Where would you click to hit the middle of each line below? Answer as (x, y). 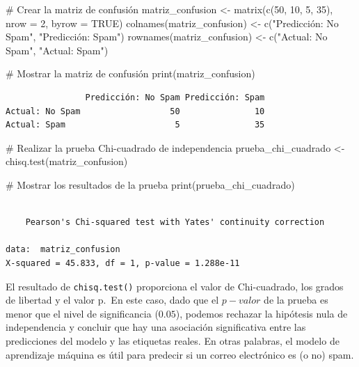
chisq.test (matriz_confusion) (67, 161)
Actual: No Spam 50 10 (135, 111)
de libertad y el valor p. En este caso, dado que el (112, 300)
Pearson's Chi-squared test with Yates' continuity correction (175, 222)
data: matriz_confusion (63, 250)
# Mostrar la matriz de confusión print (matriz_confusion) (130, 73)
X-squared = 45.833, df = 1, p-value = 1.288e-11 (123, 263)
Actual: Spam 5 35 (135, 125)
